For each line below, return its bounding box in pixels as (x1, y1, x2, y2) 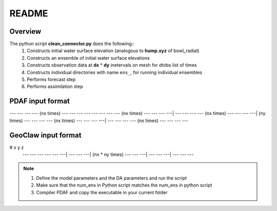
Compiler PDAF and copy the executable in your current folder (36, 189, 168, 195)
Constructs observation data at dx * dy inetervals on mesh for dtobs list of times (27, 62, 197, 68)
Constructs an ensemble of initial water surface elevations (27, 55, 150, 61)
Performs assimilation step (27, 83, 83, 89)
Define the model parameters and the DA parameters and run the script (36, 175, 187, 181)
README (9, 8, 48, 19)
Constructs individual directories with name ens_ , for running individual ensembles (27, 69, 203, 75)
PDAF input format (9, 97, 70, 106)
